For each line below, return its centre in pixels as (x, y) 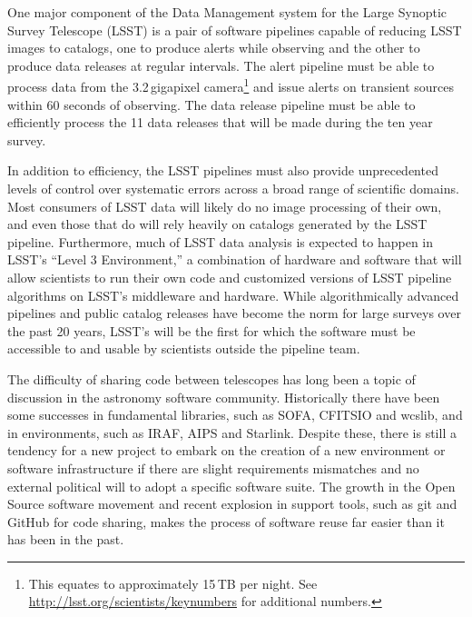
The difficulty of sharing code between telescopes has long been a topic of (211, 378)
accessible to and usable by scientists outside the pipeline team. (184, 348)
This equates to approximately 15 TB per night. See (173, 583)
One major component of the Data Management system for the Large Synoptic (227, 12)
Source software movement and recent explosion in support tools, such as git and (232, 504)
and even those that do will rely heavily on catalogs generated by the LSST (217, 224)
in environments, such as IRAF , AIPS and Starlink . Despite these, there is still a (232, 432)
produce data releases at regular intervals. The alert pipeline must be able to (221, 65)
